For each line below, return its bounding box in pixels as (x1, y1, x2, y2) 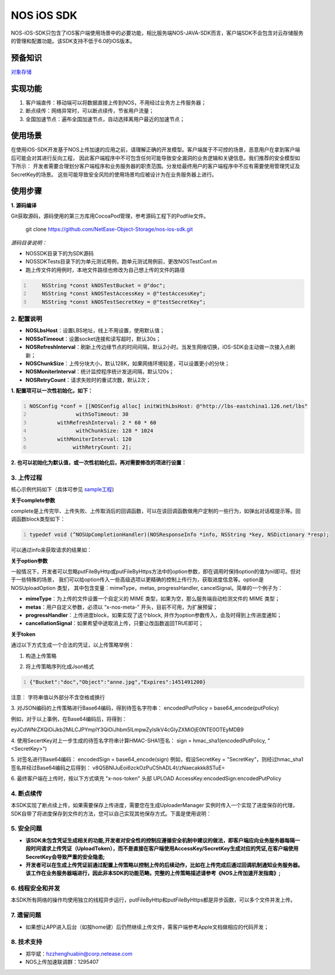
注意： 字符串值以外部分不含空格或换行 (11, 693, 105, 701)
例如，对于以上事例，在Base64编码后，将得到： (11, 715, 127, 722)
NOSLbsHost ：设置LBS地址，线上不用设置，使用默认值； (25, 327, 165, 334)
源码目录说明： (11, 239, 47, 246)
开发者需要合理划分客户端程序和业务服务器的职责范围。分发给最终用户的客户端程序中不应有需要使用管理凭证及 (32, 163, 300, 170)
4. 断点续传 (11, 790, 42, 798)
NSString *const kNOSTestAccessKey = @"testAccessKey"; (42, 291, 206, 297)
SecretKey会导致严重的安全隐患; (25, 853, 105, 860)
